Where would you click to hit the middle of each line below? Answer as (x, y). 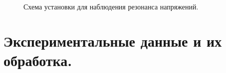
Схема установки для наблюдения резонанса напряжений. (111, 6)
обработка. (38, 60)
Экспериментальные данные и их (113, 40)
